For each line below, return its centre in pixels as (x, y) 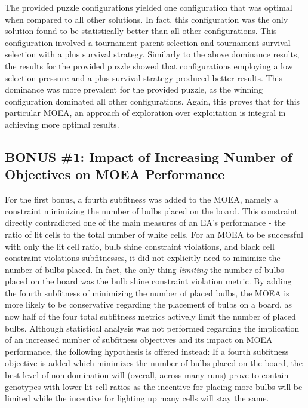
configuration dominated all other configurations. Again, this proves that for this (153, 101)
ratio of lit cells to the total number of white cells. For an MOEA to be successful (154, 234)
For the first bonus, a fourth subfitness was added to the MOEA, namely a (141, 199)
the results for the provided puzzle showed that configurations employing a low (149, 65)
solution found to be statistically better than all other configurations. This (141, 31)
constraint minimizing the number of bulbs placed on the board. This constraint (151, 211)
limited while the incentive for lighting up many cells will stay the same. (137, 398)
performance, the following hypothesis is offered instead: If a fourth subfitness (147, 351)
